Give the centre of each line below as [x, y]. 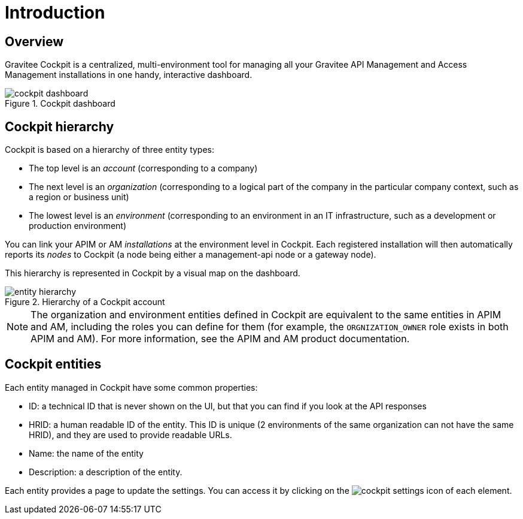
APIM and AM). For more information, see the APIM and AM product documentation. [220, 339]
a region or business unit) [79, 197]
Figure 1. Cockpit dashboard [60, 104]
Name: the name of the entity [86, 453]
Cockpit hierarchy [60, 126]
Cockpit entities [53, 364]
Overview [34, 41]
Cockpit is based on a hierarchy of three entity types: [110, 150]
